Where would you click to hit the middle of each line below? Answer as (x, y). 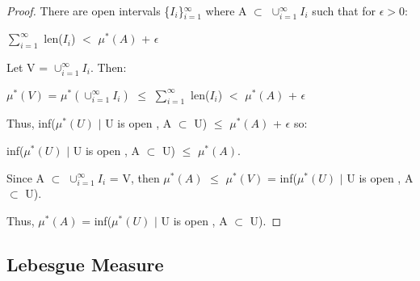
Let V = (27, 67)
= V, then (134, 177)
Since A (26, 177)
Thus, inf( (31, 123)
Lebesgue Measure (85, 264)
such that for (344, 10)
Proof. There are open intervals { (88, 10)
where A (226, 10)
